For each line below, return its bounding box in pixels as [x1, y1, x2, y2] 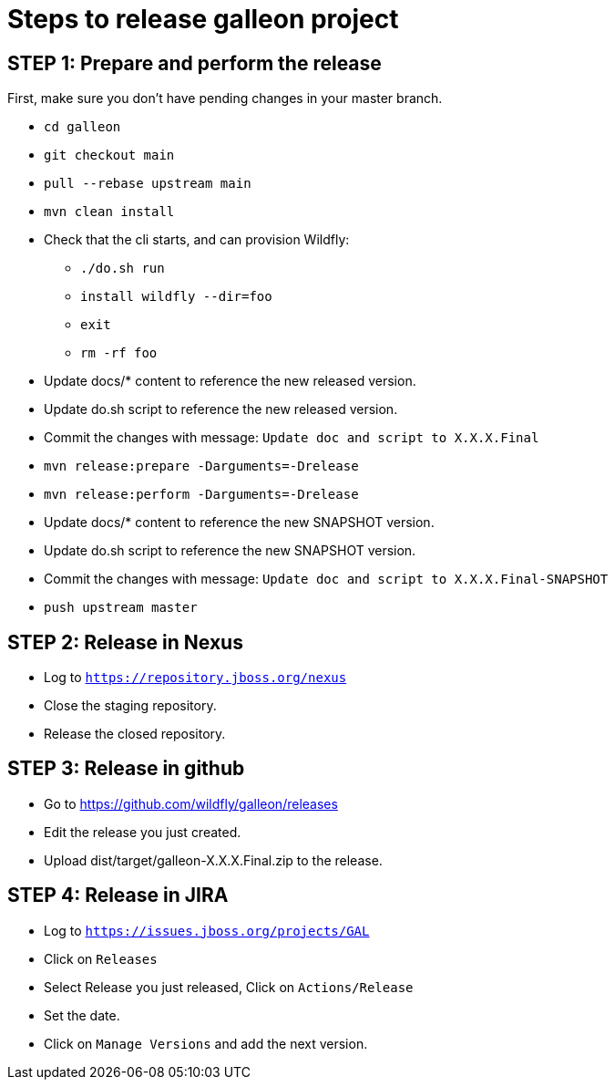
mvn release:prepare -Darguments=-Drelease [44, 459, 359, 474]
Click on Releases [44, 950, 158, 967]
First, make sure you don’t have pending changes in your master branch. [7, 90, 443, 107]
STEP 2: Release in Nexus [7, 630, 243, 654]
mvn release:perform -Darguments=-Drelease [44, 487, 359, 502]
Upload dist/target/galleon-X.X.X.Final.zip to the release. [44, 852, 383, 868]
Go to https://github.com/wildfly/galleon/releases [44, 795, 338, 812]
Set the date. [44, 1007, 120, 1023]
